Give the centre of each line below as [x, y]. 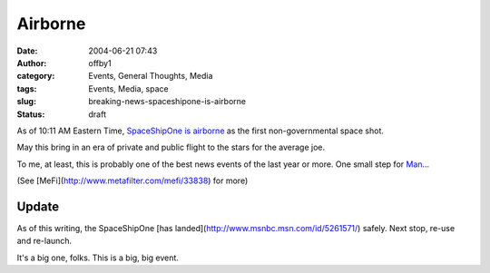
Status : [31, 114]
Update [38, 206]
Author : [32, 63]
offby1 [100, 63]
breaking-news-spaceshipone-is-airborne [167, 102]
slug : [26, 102]
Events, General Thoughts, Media [151, 76]
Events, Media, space [128, 88]
